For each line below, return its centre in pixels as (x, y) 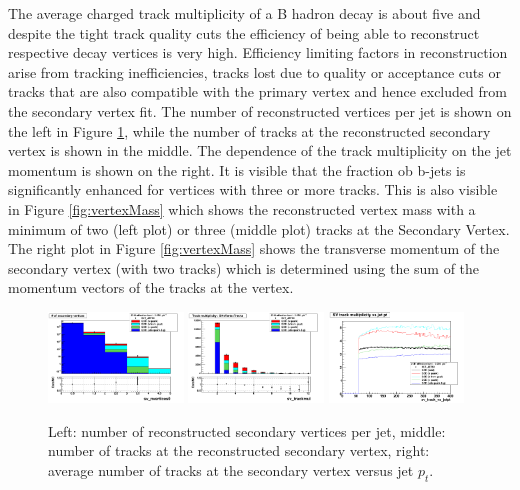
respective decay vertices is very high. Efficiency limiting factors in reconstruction (258, 52)
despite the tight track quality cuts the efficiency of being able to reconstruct (244, 32)
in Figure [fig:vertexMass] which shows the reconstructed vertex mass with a (242, 208)
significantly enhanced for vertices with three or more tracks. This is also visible (253, 189)
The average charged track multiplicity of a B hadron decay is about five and (244, 13)
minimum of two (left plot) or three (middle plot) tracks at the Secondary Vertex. (259, 228)
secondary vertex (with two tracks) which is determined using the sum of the (244, 267)
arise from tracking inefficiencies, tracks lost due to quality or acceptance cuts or (254, 71)
